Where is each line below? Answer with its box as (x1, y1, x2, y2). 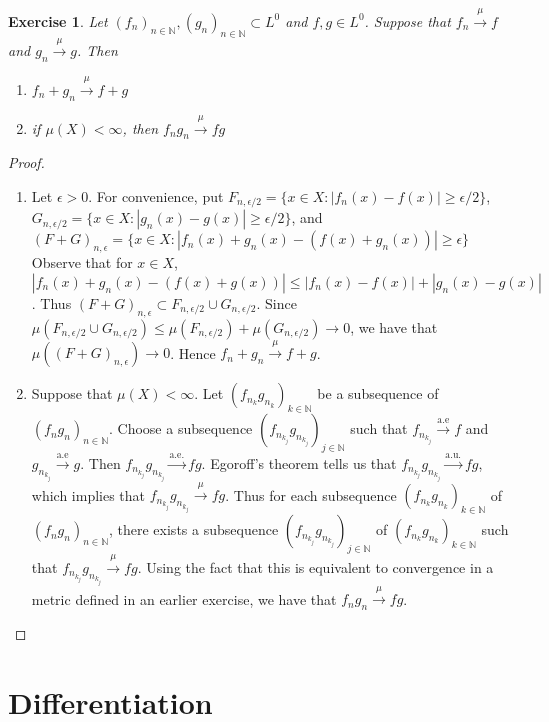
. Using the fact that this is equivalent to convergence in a (137, 556, 494, 577)
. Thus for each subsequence (225, 484, 397, 505)
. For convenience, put (88, 185, 224, 206)
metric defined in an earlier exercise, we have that (31, 588, 337, 609)
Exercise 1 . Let (8, 10, 108, 31)
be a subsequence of (317, 383, 439, 404)
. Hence (170, 342, 216, 363)
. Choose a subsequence (109, 418, 253, 439)
